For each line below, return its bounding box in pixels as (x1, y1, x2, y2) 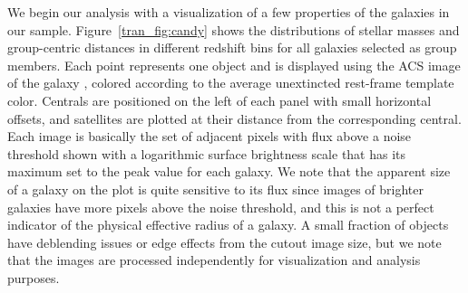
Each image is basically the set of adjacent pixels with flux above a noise (7, 127, 412, 146)
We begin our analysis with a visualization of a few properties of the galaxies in (7, 3, 450, 21)
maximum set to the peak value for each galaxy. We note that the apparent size (7, 162, 451, 181)
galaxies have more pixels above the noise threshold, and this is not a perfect (7, 197, 434, 216)
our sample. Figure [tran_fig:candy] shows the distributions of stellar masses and (7, 20, 460, 39)
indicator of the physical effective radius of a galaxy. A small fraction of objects (7, 215, 449, 234)
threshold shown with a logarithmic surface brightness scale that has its (7, 144, 406, 163)
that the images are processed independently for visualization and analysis (7, 250, 421, 269)
